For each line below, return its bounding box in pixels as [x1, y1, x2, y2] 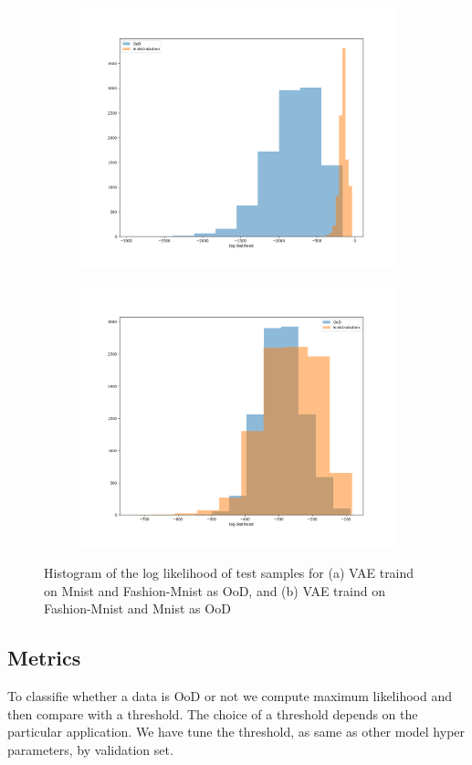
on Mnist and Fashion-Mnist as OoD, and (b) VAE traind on [44, 581, 385, 600]
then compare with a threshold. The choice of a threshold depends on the [7, 704, 418, 723]
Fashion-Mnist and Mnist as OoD [44, 599, 231, 618]
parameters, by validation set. [7, 740, 173, 760]
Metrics [7, 644, 81, 672]
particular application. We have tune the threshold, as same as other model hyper [7, 722, 466, 741]
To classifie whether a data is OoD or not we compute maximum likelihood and [7, 686, 452, 706]
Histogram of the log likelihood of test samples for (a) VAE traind [44, 563, 414, 582]
